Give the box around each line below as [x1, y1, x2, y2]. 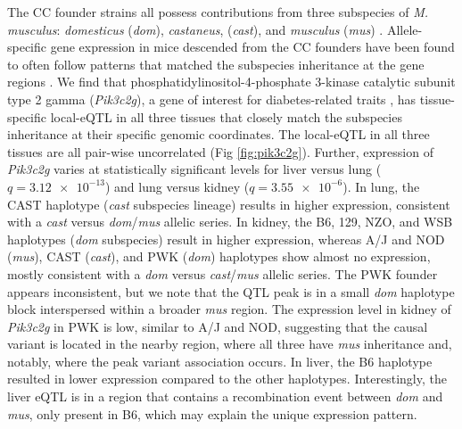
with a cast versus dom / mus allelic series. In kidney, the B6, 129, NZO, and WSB [7, 212, 453, 231]
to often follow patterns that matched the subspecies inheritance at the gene [7, 54, 425, 73]
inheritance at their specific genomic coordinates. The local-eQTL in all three [7, 125, 430, 144]
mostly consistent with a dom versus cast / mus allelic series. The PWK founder [7, 264, 438, 283]
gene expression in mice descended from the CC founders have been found [50, 37, 455, 56]
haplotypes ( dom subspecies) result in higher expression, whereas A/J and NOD [7, 229, 445, 248]
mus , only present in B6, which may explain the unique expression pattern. [7, 404, 417, 423]
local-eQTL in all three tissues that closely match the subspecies [50, 107, 402, 126]
